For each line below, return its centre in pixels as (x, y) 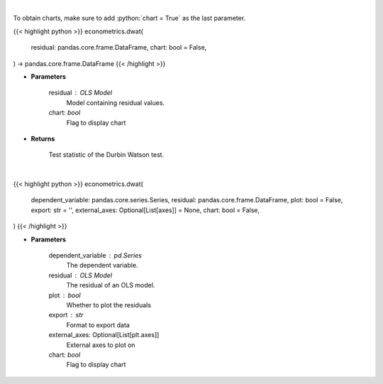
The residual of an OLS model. (111, 285)
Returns (43, 138)
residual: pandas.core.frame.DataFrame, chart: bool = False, (119, 48)
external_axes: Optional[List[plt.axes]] (104, 335)
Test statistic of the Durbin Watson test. (106, 155)
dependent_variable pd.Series (95, 256)
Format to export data (98, 325)
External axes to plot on (101, 345)
